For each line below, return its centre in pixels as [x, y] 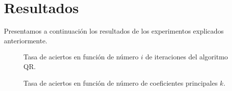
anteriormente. [26, 40]
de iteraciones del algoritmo [187, 57]
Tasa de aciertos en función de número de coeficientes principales [121, 82]
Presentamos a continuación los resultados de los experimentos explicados [114, 31]
